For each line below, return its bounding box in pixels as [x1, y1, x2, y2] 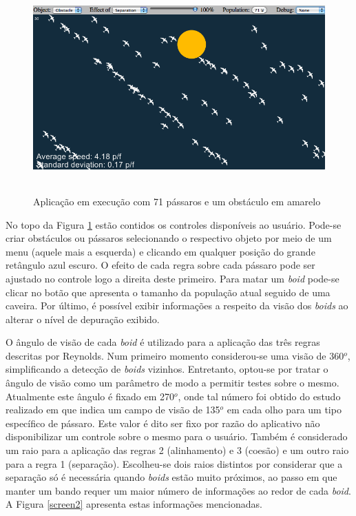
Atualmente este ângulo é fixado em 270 [6, 389, 175, 403]
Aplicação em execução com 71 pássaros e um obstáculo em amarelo [33, 194, 321, 208]
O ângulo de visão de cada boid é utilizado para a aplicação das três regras [6, 335, 320, 349]
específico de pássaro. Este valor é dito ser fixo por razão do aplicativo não [6, 415, 320, 430]
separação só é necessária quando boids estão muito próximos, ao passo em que [6, 470, 337, 484]
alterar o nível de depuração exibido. [6, 311, 160, 326]
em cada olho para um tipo [227, 402, 342, 417]
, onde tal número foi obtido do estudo [178, 389, 341, 403]
